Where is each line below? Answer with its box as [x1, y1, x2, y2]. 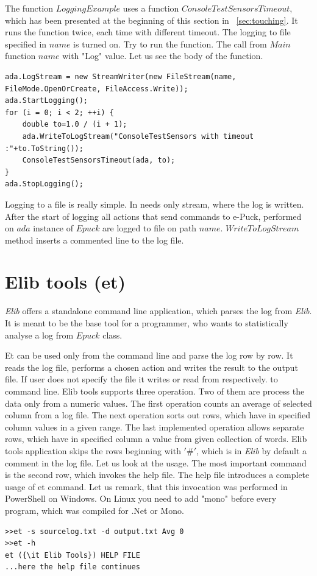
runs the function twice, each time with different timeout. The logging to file [5, 26, 291, 38]
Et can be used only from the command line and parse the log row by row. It [5, 349, 293, 362]
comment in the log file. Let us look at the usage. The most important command [5, 456, 307, 469]
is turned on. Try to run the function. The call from [73, 37, 267, 50]
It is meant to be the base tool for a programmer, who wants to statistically [5, 317, 288, 329]
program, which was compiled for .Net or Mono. [5, 504, 184, 516]
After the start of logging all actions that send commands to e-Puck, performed [5, 209, 302, 222]
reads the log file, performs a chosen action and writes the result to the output [5, 360, 298, 373]
